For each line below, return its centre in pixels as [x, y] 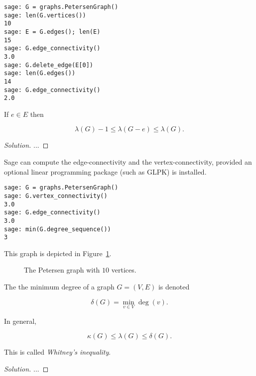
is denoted [174, 287]
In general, [20, 321]
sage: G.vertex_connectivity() [56, 196]
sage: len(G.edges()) [40, 73]
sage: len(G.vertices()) [45, 15]
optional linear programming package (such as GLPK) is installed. [105, 171]
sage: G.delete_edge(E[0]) [49, 65]
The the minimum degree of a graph [59, 287]
